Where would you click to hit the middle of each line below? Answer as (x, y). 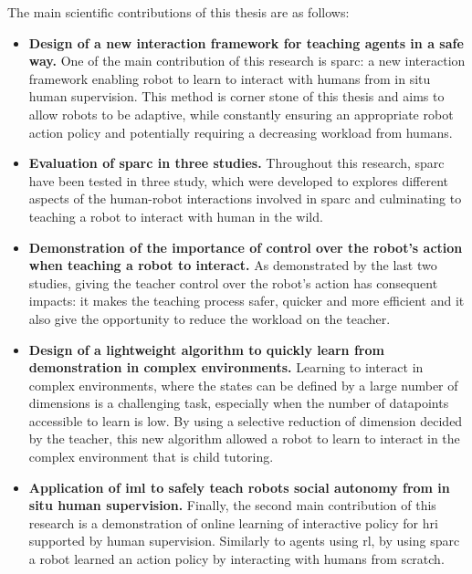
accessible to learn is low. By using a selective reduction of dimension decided (246, 420)
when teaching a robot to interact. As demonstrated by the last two (233, 265)
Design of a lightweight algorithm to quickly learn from (206, 349)
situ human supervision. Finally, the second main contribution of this (232, 505)
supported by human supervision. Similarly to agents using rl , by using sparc (244, 541)
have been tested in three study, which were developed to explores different (239, 180)
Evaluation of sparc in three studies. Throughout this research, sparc (236, 163)
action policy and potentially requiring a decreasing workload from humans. (241, 132)
